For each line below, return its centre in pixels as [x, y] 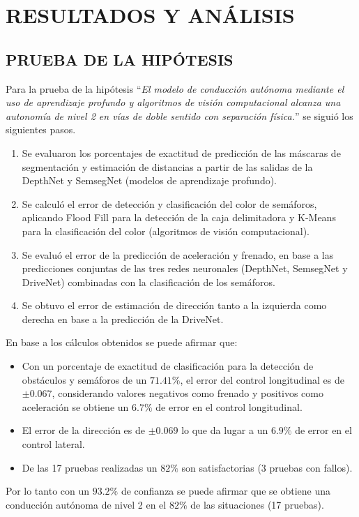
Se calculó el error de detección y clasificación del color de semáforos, [169, 203]
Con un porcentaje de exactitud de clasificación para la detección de [168, 366]
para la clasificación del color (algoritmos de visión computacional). [166, 231]
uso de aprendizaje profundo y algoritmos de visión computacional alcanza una [173, 102]
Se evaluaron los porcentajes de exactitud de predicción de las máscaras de [181, 152]
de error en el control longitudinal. [229, 406]
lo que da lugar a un [225, 430]
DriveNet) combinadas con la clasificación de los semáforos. [148, 282]
